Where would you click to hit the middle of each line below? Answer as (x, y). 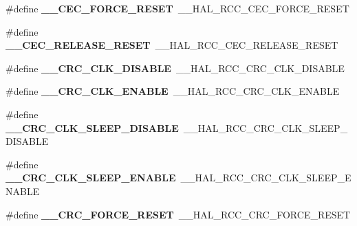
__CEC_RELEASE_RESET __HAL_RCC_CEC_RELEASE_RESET (172, 45)
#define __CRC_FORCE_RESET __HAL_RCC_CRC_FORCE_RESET (178, 214)
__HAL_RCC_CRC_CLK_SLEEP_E (266, 178)
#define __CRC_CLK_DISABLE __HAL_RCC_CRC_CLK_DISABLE (175, 68)
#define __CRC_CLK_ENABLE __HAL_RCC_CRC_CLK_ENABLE (173, 91)
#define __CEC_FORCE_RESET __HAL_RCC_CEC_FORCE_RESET (177, 8)
